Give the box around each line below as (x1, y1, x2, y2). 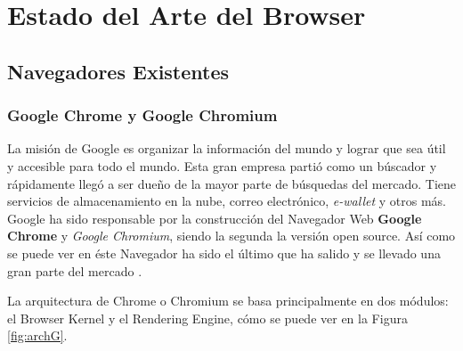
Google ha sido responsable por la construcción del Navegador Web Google (7, 208, 422, 227)
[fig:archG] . (7, 326, 68, 345)
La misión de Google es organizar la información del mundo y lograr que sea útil (7, 139, 446, 158)
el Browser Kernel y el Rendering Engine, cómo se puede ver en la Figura (7, 308, 408, 327)
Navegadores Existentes (7, 57, 230, 85)
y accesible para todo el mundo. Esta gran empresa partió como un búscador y (7, 156, 437, 175)
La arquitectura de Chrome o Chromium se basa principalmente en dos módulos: (7, 291, 449, 310)
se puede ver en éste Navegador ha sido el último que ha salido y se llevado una (7, 243, 441, 262)
